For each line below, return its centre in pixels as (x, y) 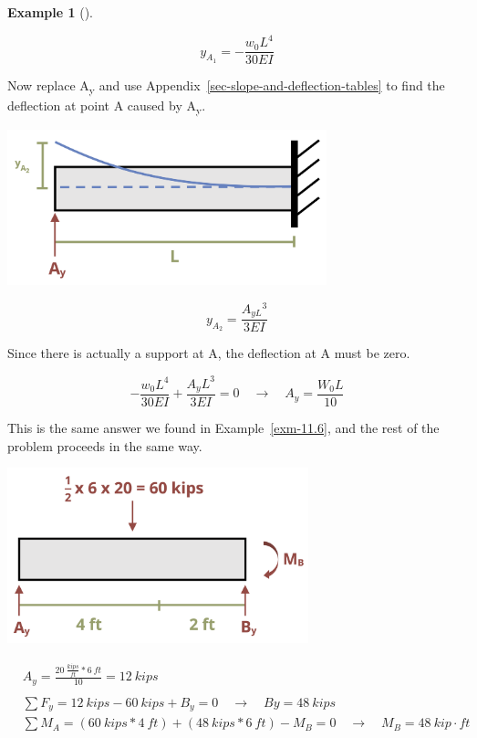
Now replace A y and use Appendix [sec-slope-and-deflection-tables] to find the (226, 86)
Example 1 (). (50, 12)
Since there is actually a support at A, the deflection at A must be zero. (209, 353)
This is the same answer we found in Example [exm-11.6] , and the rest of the (223, 427)
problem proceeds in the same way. (105, 445)
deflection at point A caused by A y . (107, 107)
